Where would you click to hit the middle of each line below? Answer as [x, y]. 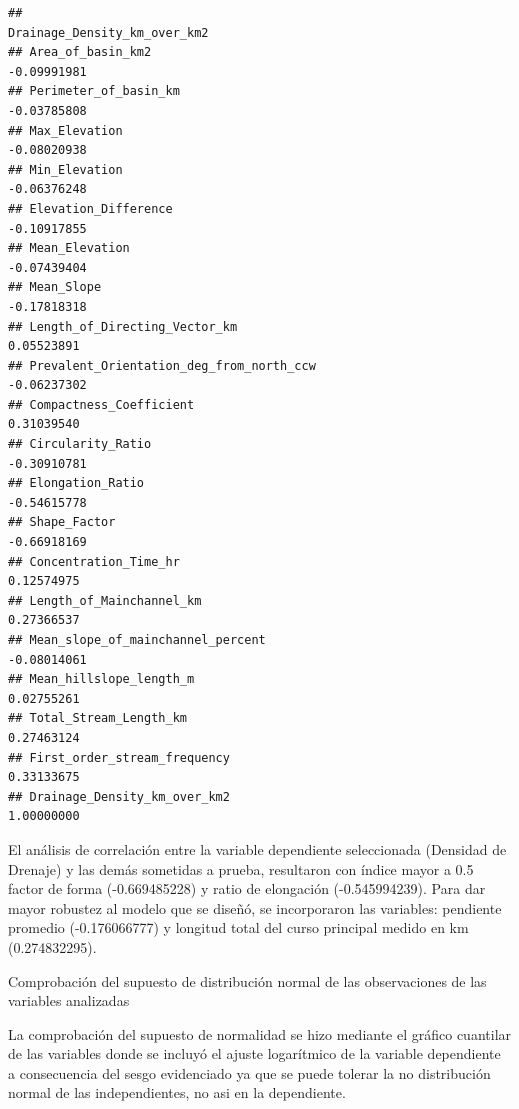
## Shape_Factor [62, 522]
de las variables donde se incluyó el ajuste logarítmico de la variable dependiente [254, 1053]
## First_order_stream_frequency [119, 757]
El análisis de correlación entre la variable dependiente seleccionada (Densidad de [257, 848]
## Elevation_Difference [90, 208]
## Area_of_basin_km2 [80, 52]
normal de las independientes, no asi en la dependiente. [177, 1092]
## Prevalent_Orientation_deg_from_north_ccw [162, 365]
